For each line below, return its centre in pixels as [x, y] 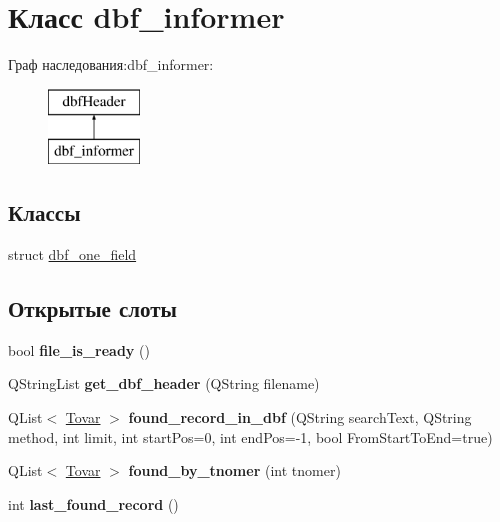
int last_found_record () [93, 503]
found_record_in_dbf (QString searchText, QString [300, 417]
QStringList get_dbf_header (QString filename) [164, 383]
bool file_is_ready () [79, 349]
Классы [44, 212]
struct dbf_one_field [72, 254]
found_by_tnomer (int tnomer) [234, 470]
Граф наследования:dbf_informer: [111, 64]
